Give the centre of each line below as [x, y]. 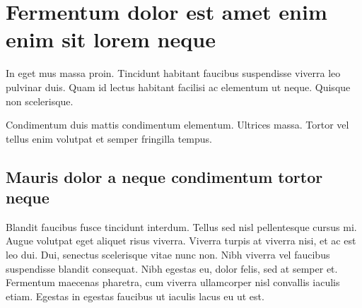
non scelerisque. [40, 101]
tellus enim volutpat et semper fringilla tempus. [109, 138]
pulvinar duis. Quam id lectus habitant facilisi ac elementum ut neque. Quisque [178, 87]
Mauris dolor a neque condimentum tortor [164, 176]
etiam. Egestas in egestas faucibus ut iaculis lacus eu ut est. [135, 296]
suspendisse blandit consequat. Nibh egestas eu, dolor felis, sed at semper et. [172, 268]
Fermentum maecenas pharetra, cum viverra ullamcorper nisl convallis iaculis [173, 282]
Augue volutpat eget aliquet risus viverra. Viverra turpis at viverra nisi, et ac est [181, 241]
